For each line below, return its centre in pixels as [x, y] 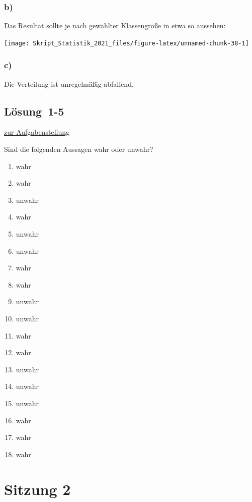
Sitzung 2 [37, 489]
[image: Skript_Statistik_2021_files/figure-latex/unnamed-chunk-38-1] [127, 43]
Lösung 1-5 [34, 111]
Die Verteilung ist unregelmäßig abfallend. [69, 83]
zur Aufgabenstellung [37, 132]
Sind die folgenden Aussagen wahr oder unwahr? [79, 149]
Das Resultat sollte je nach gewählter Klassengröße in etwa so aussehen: [115, 25]
